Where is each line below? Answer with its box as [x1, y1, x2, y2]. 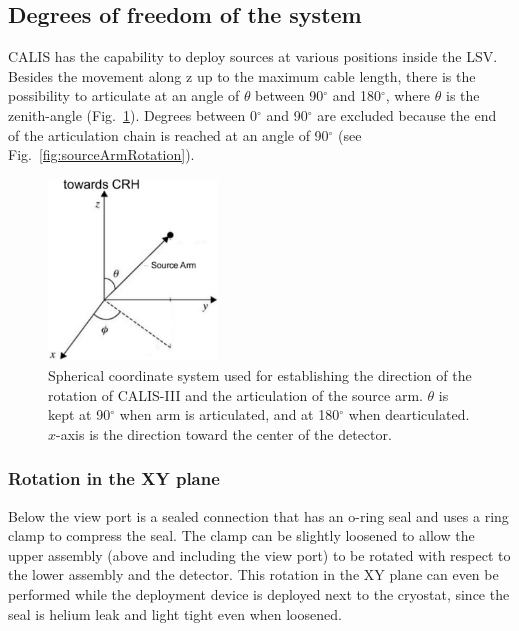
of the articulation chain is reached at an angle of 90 [8, 124, 329, 145]
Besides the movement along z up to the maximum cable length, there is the [8, 65, 476, 86]
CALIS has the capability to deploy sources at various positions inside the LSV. [8, 46, 498, 67]
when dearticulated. [348, 404, 470, 425]
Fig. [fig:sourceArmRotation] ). [8, 144, 195, 165]
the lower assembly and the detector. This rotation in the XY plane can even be [8, 564, 499, 585]
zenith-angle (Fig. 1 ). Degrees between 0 [8, 104, 257, 125]
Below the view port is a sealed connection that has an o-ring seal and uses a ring [8, 505, 509, 526]
